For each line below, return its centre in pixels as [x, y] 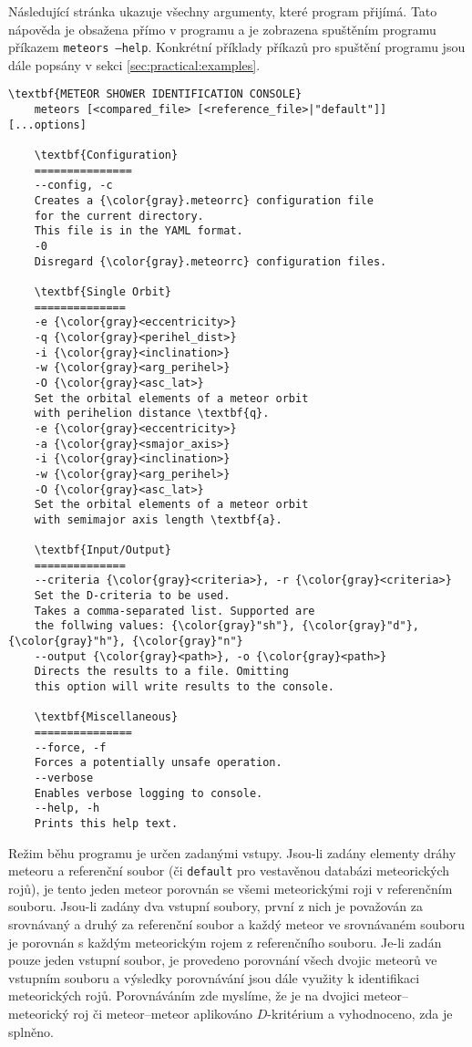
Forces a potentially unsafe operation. [158, 763]
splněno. [31, 1031]
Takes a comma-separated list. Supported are [174, 611]
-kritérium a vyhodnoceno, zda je [360, 1013]
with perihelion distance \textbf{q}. [152, 414]
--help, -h [67, 809]
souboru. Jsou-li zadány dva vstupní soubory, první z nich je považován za [215, 906]
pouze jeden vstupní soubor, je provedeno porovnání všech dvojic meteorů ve [223, 960]
